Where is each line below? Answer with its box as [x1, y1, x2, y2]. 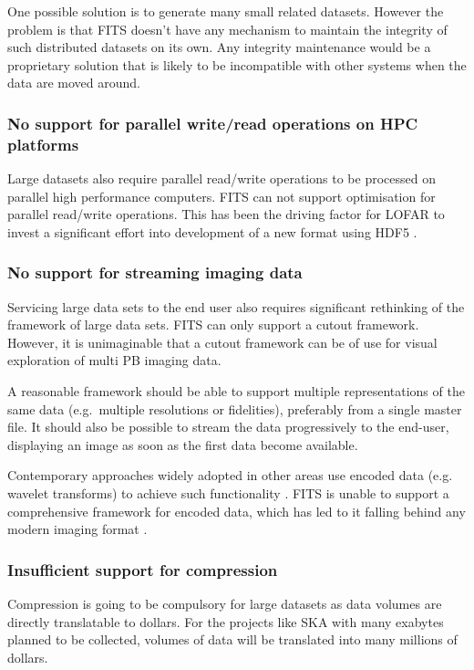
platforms [7, 132, 79, 155]
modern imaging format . [7, 519, 148, 539]
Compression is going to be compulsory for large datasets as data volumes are [7, 594, 442, 613]
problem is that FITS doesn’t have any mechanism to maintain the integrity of [7, 19, 448, 38]
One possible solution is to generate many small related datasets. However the [7, 2, 444, 20]
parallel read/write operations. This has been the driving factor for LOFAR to [7, 204, 445, 224]
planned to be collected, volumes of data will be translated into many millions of [7, 630, 458, 649]
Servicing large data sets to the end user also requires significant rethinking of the [7, 297, 465, 316]
